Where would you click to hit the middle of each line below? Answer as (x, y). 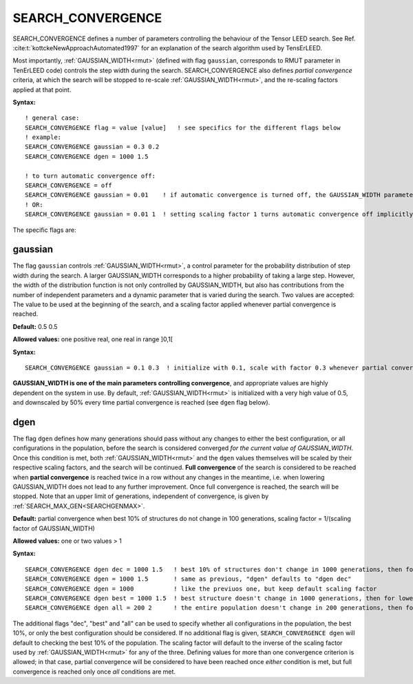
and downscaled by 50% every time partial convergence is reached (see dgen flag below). (141, 403)
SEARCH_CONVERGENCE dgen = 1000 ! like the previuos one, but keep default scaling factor (201, 589)
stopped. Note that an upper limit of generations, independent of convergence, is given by (141, 496)
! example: (43, 137)
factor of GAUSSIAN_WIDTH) (54, 528)
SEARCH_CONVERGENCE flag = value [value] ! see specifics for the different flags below (183, 128)
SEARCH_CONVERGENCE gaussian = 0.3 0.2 (92, 147)
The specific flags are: (44, 230)
